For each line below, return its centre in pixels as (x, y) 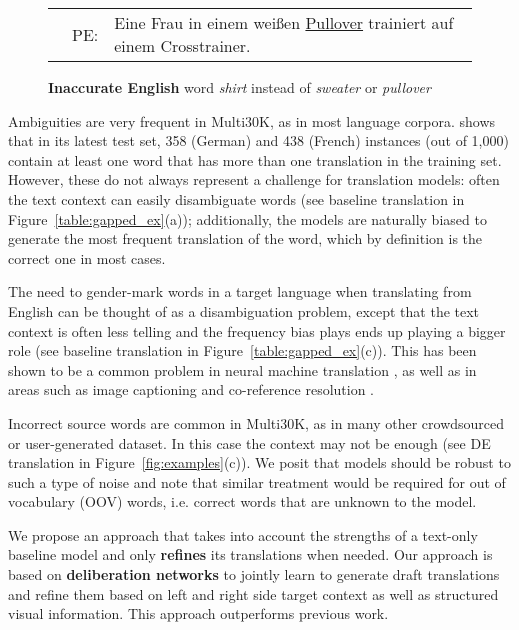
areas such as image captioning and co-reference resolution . (191, 389)
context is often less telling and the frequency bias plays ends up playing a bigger (257, 330)
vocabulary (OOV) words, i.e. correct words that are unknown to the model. (242, 501)
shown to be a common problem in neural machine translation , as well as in (242, 369)
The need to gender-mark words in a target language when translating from (240, 291)
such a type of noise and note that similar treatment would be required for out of (257, 481)
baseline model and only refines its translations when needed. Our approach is (250, 554)
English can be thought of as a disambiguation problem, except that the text (244, 310)
